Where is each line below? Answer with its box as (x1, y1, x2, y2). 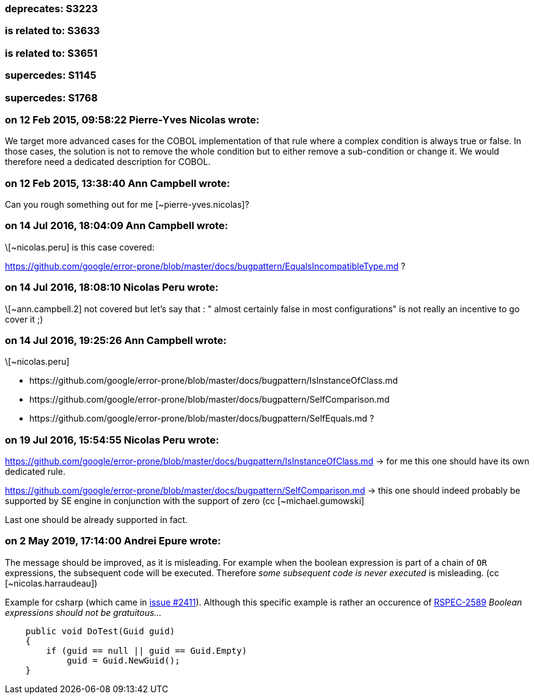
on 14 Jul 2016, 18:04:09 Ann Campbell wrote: (5, 219, 229, 232)
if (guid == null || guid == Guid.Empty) (46, 645, 247, 656)
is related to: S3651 (5, 46, 98, 59)
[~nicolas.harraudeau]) (5, 577, 98, 588)
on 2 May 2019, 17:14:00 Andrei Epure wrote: (5, 535, 221, 547)
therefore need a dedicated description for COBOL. (5, 156, 211, 167)
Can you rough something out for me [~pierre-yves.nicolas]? (5, 199, 249, 210)
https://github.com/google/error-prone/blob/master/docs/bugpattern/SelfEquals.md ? (29, 413, 375, 424)
